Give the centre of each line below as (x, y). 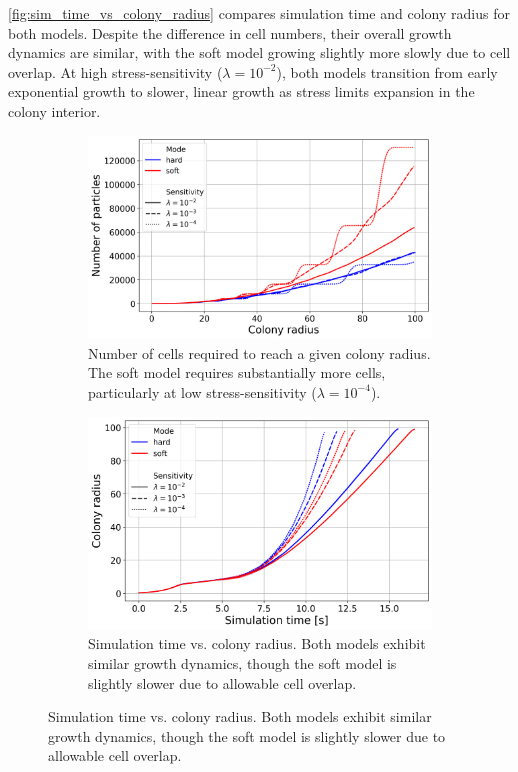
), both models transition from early (387, 71)
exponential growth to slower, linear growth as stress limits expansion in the (241, 91)
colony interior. (54, 110)
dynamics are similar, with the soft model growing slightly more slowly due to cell (259, 52)
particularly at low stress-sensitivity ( (202, 391)
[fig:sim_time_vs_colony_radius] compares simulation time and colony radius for (259, 13)
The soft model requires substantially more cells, (237, 372)
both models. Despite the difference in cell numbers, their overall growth (230, 32)
